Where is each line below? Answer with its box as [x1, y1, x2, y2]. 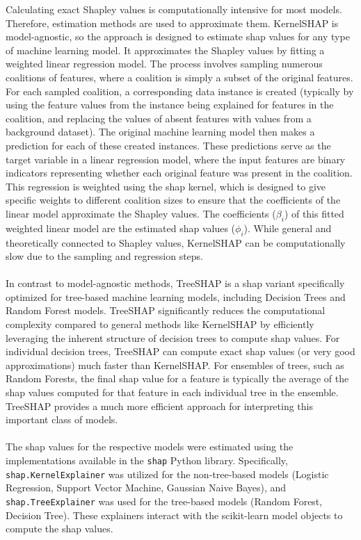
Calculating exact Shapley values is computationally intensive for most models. [6, 2, 342, 16]
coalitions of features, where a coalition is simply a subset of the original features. [6, 69, 353, 84]
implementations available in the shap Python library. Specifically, [6, 453, 288, 467]
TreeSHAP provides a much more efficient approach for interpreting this [6, 398, 314, 413]
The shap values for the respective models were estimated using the [6, 439, 294, 454]
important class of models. [6, 412, 118, 427]
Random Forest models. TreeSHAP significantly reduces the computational [6, 303, 326, 318]
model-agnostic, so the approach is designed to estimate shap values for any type [6, 29, 350, 44]
